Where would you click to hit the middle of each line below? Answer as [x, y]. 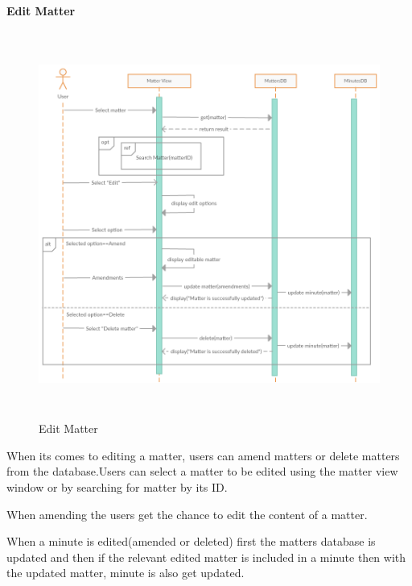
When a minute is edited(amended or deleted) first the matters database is [191, 541]
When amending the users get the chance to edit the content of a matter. [187, 514]
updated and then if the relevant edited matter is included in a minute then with [206, 557]
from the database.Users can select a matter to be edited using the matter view [202, 471]
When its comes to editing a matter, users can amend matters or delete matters [203, 455]
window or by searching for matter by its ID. [117, 486]
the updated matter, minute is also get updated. [126, 573]
